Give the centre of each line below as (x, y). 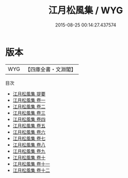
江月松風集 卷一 (29, 100)
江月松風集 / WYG (86, 10)
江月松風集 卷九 (29, 151)
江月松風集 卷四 (29, 119)
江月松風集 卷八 (29, 145)
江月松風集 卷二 (29, 106)
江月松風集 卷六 (29, 132)
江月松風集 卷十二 (31, 170)
